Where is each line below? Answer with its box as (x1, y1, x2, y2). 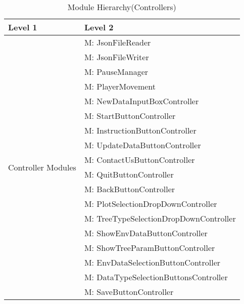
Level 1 (8, 21, 37, 33)
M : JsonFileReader (84, 36, 151, 48)
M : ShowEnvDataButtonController (84, 227, 208, 239)
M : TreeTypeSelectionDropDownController (84, 212, 236, 224)
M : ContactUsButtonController (84, 154, 195, 165)
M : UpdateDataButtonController (84, 139, 201, 151)
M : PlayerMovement (84, 80, 156, 92)
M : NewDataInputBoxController (84, 95, 199, 107)
